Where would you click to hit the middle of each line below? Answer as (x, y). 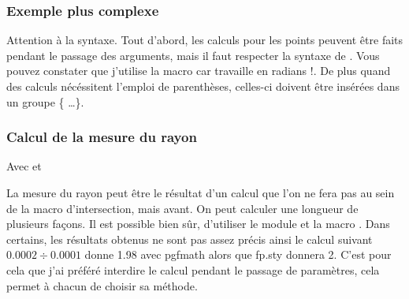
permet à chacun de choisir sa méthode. (102, 285)
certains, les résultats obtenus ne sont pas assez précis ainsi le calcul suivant (190, 239)
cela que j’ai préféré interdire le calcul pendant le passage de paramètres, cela (193, 269)
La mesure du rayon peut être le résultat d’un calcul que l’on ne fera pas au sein (201, 192)
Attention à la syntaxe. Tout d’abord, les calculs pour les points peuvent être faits (205, 40)
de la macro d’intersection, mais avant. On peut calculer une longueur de (182, 208)
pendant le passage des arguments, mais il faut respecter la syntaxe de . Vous (193, 55)
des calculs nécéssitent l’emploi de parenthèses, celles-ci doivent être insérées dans (203, 86)
